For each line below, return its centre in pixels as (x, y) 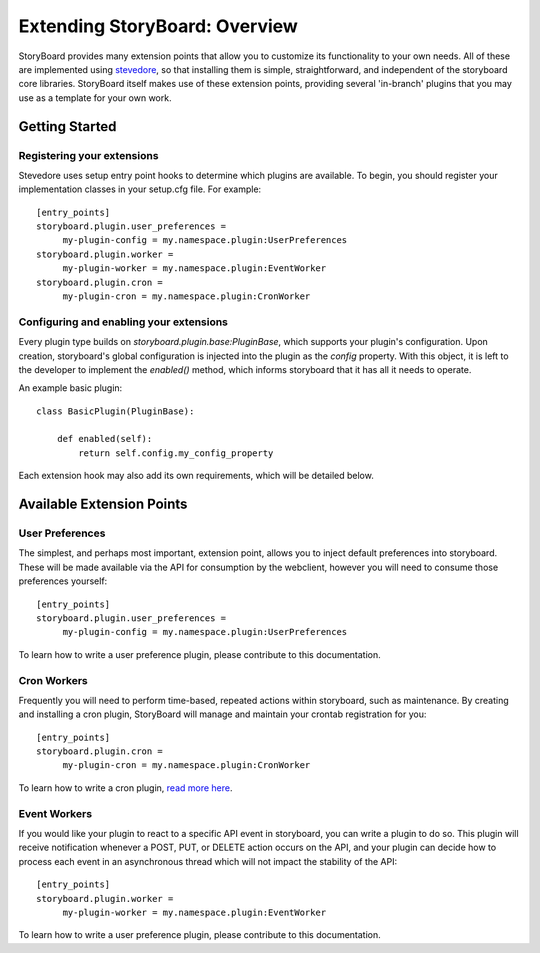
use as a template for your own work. (95, 97)
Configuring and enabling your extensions (123, 322)
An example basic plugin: (70, 388)
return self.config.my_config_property (176, 453)
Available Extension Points (103, 504)
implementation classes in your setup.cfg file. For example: (140, 189)
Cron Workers (53, 680)
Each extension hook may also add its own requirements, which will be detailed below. (196, 476)
